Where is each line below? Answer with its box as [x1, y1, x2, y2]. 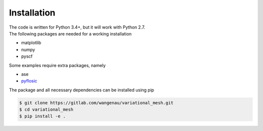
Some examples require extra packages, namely [9, 62, 106, 68]
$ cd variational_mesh [19, 107, 74, 113]
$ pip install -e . [19, 114, 66, 119]
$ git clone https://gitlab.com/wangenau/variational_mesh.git [19, 100, 174, 105]
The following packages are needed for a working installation [9, 31, 132, 36]
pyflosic [21, 78, 38, 84]
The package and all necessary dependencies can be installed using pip [9, 87, 154, 93]
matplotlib [21, 40, 41, 46]
